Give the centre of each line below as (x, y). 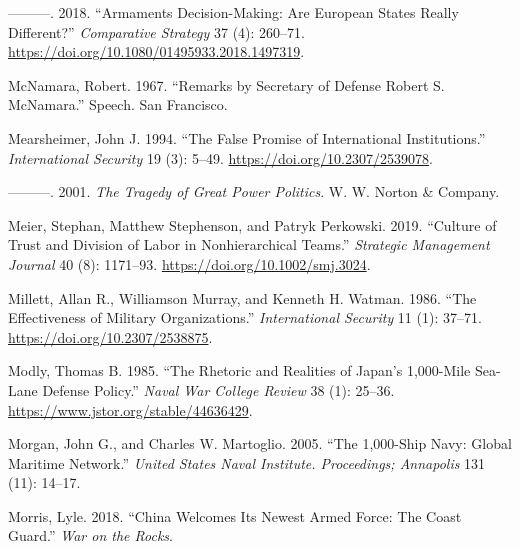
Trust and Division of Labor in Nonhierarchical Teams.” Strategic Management (249, 244)
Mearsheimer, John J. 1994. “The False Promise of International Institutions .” (247, 137)
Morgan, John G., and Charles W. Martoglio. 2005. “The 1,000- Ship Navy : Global (260, 443)
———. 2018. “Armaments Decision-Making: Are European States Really (233, 12)
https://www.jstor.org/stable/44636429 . (130, 409)
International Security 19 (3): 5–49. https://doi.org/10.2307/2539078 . (220, 157)
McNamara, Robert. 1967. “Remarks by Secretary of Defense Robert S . (226, 84)
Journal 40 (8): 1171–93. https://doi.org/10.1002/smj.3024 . (189, 263)
